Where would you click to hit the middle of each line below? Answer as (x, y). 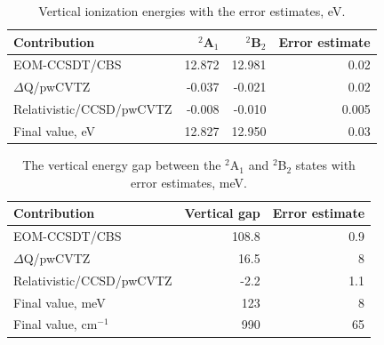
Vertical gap (222, 213)
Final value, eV (54, 130)
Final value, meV (60, 302)
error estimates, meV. (189, 182)
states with (325, 165)
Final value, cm (56, 324)
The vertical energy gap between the (122, 165)
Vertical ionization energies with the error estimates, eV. (192, 11)
